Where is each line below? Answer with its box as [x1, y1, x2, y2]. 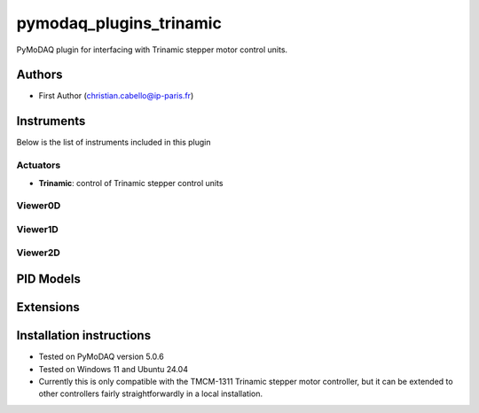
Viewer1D [16, 222, 59, 235]
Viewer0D [16, 199, 61, 212]
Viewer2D [16, 246, 61, 259]
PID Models [16, 271, 82, 286]
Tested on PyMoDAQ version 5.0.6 [38, 351, 164, 362]
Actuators [16, 160, 61, 172]
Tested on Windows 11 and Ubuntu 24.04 [38, 363, 188, 374]
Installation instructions [16, 328, 151, 343]
